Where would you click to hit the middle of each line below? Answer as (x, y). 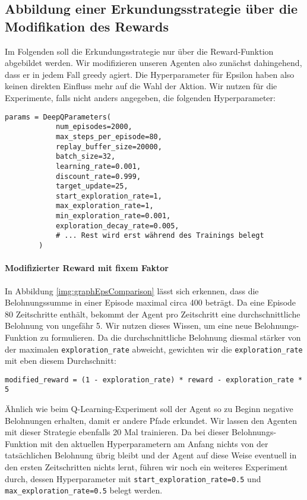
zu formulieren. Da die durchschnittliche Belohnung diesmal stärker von (170, 337)
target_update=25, (92, 186)
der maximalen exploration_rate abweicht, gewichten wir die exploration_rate (154, 349)
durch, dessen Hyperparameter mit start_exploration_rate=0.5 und (133, 478)
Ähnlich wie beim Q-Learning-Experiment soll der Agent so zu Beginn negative (149, 409)
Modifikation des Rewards (87, 26)
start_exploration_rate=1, (109, 196)
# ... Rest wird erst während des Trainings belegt (160, 236)
